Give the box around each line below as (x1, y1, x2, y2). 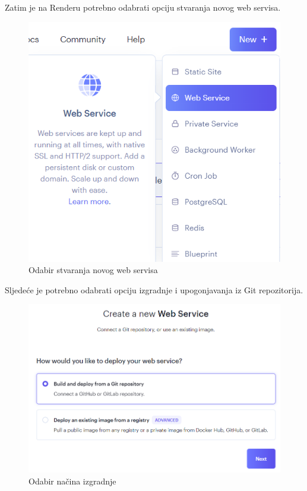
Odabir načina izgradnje (29, 474, 116, 487)
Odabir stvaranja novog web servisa (29, 264, 158, 276)
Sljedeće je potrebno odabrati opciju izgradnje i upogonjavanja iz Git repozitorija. (5, 283, 303, 296)
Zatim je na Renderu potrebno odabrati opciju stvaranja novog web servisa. (5, 1, 281, 13)
